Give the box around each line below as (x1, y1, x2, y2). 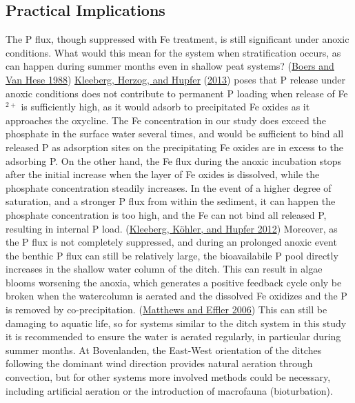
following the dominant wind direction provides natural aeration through (6, 356, 313, 371)
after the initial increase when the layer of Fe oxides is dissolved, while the (6, 167, 320, 181)
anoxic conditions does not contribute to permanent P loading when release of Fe (6, 86, 348, 100)
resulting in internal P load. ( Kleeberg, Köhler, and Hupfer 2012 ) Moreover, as (6, 221, 338, 235)
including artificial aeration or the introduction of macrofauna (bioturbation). (6, 383, 333, 397)
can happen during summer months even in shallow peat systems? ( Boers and (6, 59, 334, 73)
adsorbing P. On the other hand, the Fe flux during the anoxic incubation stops (6, 153, 341, 168)
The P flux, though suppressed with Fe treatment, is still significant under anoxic (6, 32, 349, 46)
